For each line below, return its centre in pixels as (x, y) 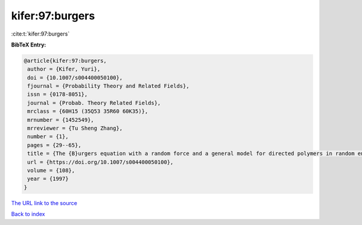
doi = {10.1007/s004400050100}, (75, 78)
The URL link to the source (44, 203)
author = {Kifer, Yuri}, (64, 69)
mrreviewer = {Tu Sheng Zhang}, (75, 128)
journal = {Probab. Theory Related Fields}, (94, 103)
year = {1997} (48, 179)
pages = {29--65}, (54, 145)
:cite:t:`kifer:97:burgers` (40, 34)
